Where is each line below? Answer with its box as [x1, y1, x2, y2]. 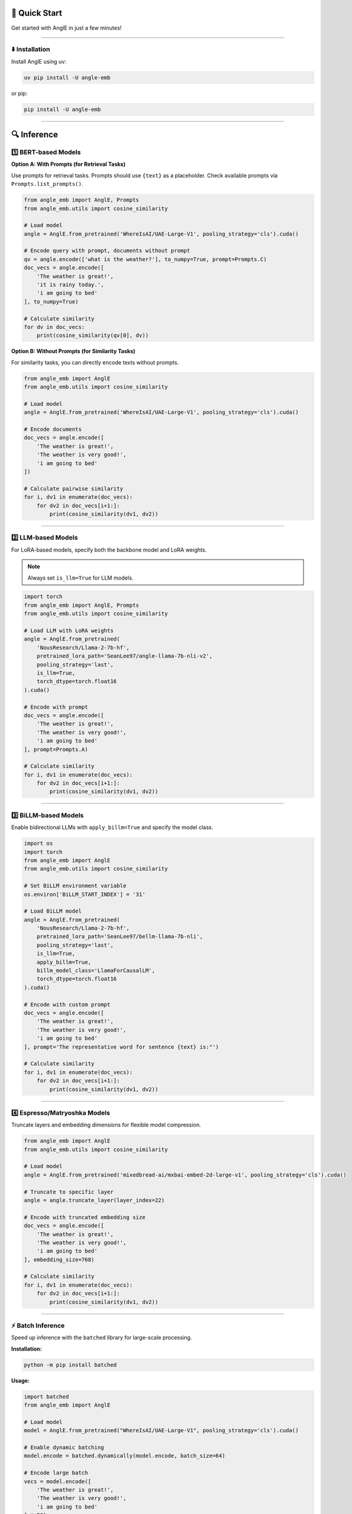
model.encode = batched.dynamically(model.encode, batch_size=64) [24, 1452, 225, 1459]
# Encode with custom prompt [24, 1001, 111, 1008]
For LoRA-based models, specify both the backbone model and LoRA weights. [11, 546, 207, 554]
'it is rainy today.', [36, 282, 104, 288]
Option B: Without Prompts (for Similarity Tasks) [11, 348, 136, 355]
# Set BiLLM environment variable [24, 882, 127, 890]
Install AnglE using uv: [11, 58, 67, 65]
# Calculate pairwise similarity [24, 485, 124, 492]
